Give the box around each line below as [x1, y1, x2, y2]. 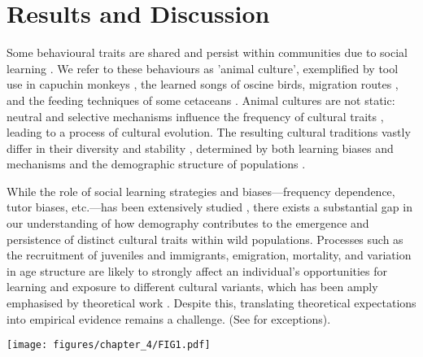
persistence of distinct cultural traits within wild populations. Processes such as [7, 230, 403, 247]
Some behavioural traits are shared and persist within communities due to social [7, 44, 408, 61]
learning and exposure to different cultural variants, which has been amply [7, 278, 378, 295]
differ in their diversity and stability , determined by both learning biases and [7, 139, 394, 156]
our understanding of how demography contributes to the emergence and [7, 215, 369, 232]
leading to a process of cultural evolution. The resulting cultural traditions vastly [7, 124, 411, 141]
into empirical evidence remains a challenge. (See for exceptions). [7, 310, 331, 327]
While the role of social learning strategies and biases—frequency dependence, [7, 182, 395, 199]
